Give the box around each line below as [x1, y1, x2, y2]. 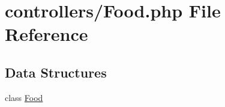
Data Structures [5, 63, 107, 81]
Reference [5, 22, 88, 46]
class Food [5, 91, 43, 103]
